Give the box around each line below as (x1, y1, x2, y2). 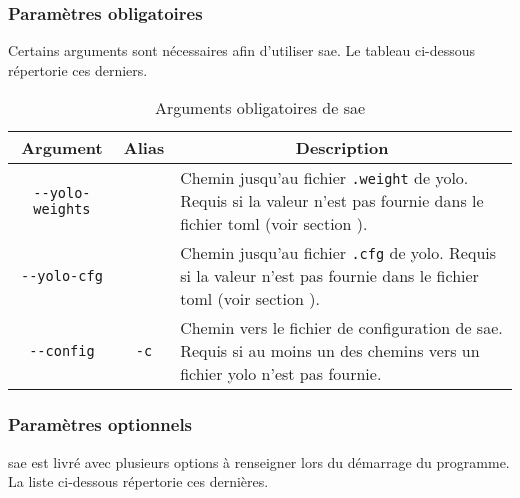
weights (33, 200, 91, 217)
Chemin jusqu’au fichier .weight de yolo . (180, 166, 469, 190)
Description (295, 136, 389, 160)
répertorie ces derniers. (8, 59, 148, 80)
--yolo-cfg (21, 267, 103, 284)
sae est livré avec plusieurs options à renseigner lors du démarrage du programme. (8, 451, 510, 472)
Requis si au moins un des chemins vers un (180, 339, 480, 363)
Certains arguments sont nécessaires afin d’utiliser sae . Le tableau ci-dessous (8, 40, 476, 61)
